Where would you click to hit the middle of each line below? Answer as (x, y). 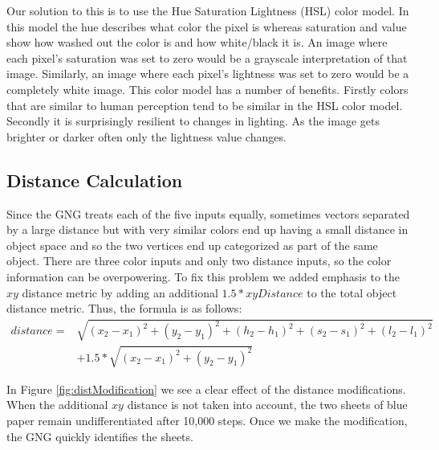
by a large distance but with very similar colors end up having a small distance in (207, 229)
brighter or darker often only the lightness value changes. (146, 136)
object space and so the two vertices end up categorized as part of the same (192, 245)
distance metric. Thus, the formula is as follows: (124, 308)
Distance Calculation (95, 180)
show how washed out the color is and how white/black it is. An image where (197, 42)
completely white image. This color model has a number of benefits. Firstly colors (207, 89)
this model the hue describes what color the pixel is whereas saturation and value (207, 26)
